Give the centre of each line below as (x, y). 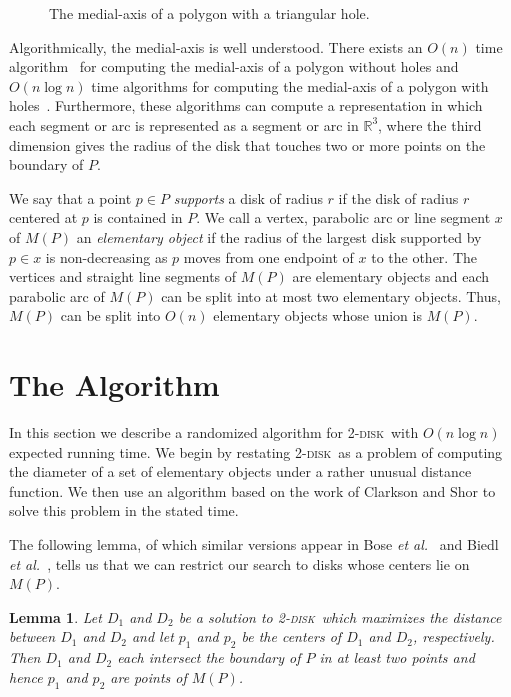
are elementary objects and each (390, 276)
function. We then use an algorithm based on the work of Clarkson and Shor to (252, 490)
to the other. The (424, 256)
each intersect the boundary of (209, 657)
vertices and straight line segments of (123, 276)
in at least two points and (397, 657)
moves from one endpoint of (268, 256)
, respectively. (453, 636)
